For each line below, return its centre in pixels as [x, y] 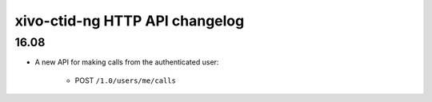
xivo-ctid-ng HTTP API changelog [130, 21]
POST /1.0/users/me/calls [125, 80]
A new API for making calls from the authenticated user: [127, 62]
